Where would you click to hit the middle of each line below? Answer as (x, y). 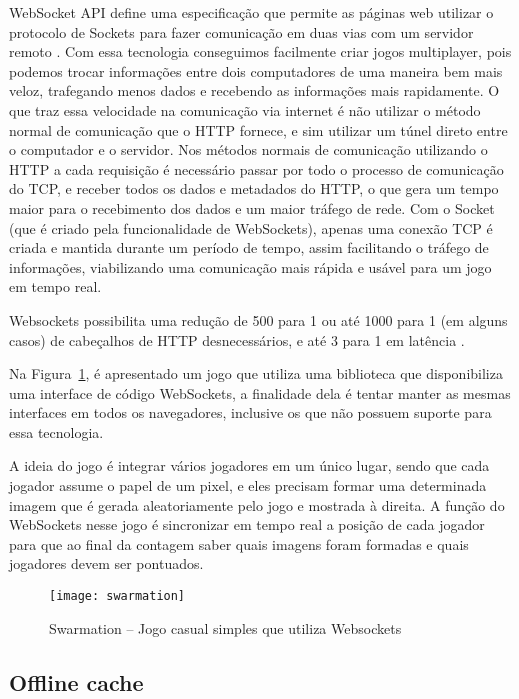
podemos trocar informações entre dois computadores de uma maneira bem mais (256, 70)
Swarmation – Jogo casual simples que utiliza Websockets (225, 627)
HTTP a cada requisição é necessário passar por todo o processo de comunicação (256, 168)
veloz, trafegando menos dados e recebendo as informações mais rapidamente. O (254, 90)
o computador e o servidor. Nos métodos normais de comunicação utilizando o (248, 149)
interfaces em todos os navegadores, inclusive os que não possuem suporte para (250, 412)
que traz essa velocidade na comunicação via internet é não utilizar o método (245, 109)
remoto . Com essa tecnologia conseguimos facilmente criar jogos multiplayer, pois (260, 51)
